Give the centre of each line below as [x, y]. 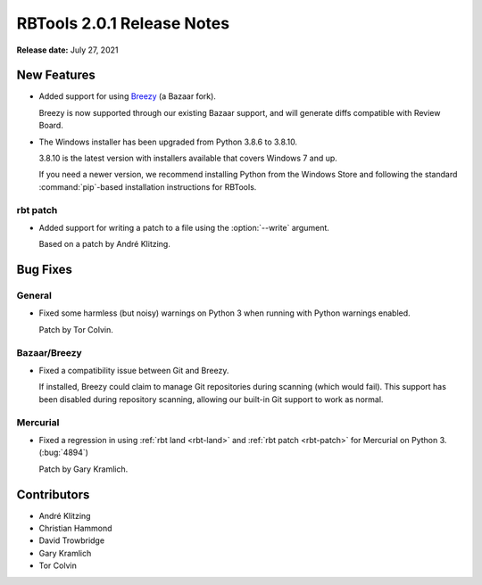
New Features [56, 75]
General [34, 296]
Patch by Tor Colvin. [76, 329]
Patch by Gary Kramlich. [83, 469]
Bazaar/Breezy [49, 352]
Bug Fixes [45, 270]
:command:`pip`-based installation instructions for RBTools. [148, 186]
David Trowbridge [72, 540]
